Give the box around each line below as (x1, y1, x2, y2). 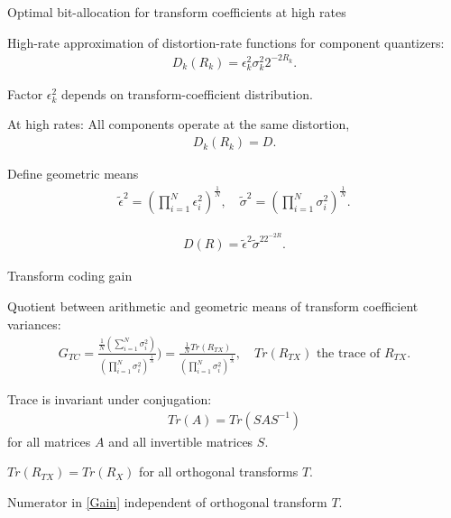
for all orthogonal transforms (139, 462, 299, 481)
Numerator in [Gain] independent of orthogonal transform (7, 492, 327, 511)
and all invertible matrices (108, 431, 253, 450)
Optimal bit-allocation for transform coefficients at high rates (7, 3, 346, 21)
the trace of (316, 347, 381, 360)
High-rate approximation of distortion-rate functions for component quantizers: (7, 32, 445, 51)
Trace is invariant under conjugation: (7, 390, 212, 409)
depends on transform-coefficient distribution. (61, 84, 313, 103)
